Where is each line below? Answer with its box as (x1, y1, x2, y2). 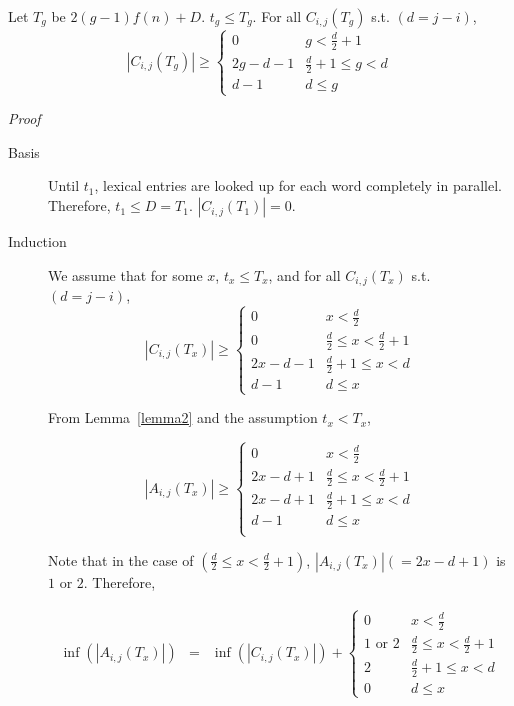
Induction (8, 231, 67, 252)
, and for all (268, 264, 341, 285)
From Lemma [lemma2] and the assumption (48, 407, 318, 428)
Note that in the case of (48, 549, 194, 570)
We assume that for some (48, 264, 203, 285)
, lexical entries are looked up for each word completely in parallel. (94, 175, 502, 196)
